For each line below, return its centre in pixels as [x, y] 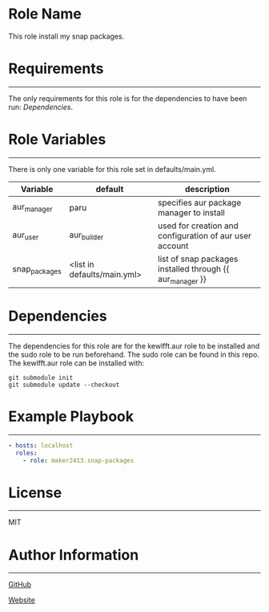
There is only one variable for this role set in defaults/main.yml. [112, 169]
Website [22, 600]
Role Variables [57, 139]
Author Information [74, 555]
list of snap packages [198, 259]
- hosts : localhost [41, 445]
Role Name [45, 14]
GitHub [20, 585]
